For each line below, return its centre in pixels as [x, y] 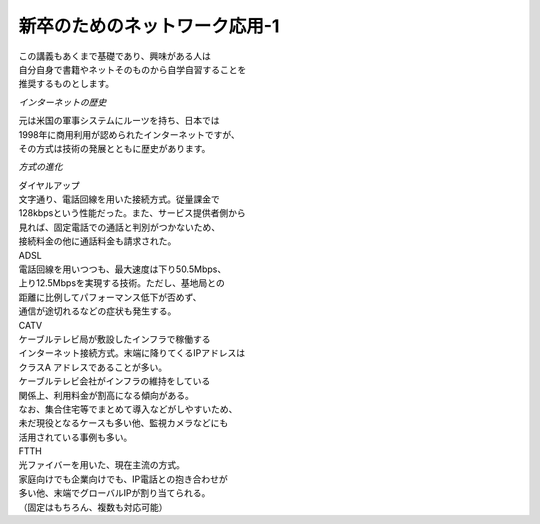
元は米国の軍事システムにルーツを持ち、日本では [119, 121]
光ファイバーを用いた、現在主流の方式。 [101, 465]
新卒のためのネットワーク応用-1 [149, 26]
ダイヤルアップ [49, 185]
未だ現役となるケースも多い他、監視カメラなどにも [123, 423]
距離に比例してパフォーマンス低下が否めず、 [110, 297]
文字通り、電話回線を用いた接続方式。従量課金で [119, 199]
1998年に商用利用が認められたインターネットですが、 [129, 134]
